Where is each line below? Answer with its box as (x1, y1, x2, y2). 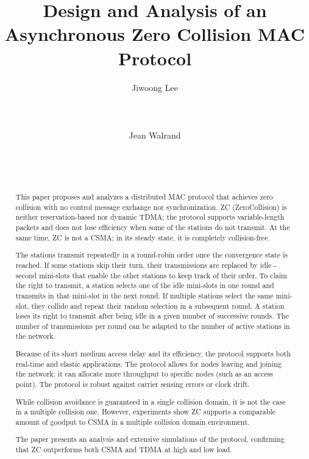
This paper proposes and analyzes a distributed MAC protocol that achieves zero (15, 192, 273, 202)
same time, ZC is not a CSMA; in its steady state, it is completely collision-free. (15, 232, 270, 242)
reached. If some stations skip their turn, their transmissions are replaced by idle (15, 259, 272, 270)
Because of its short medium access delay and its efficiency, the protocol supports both (15, 349, 291, 359)
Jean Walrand (129, 128, 181, 141)
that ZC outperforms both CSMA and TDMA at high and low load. (15, 444, 232, 455)
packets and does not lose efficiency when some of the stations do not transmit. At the (15, 222, 290, 233)
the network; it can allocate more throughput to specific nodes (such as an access (15, 369, 274, 379)
